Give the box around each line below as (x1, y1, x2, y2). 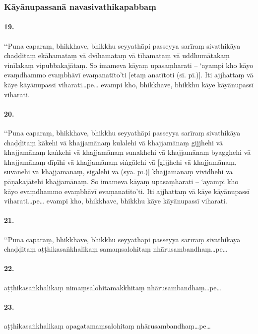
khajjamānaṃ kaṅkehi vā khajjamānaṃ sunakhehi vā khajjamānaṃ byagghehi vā (4, 147, 251, 157)
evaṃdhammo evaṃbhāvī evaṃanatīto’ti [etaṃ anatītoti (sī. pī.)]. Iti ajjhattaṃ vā (4, 69, 254, 80)
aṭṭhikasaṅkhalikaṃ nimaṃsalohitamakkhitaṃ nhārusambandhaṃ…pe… (4, 282, 221, 292)
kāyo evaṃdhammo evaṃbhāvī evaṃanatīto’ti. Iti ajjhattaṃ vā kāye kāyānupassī (4, 186, 250, 196)
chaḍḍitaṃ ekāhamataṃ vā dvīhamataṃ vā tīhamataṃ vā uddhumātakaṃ (4, 50, 230, 61)
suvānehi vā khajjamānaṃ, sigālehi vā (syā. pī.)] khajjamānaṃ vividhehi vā (4, 166, 233, 177)
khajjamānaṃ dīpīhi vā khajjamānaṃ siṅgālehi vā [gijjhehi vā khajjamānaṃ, (4, 156, 237, 167)
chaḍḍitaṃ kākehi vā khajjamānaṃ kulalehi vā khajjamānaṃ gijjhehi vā (4, 137, 223, 147)
